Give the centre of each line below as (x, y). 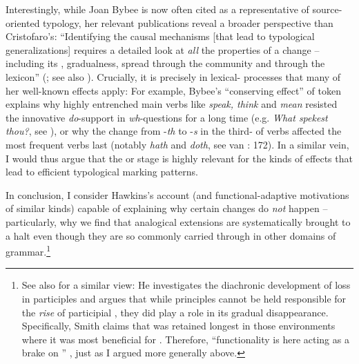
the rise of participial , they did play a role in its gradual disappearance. (175, 312)
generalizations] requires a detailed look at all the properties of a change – (163, 49)
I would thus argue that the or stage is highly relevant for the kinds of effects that (179, 158)
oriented (23, 22)
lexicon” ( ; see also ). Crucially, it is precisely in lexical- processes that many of (173, 76)
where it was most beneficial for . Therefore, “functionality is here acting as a (185, 339)
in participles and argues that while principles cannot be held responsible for (184, 298)
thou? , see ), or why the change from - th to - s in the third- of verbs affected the (174, 131)
